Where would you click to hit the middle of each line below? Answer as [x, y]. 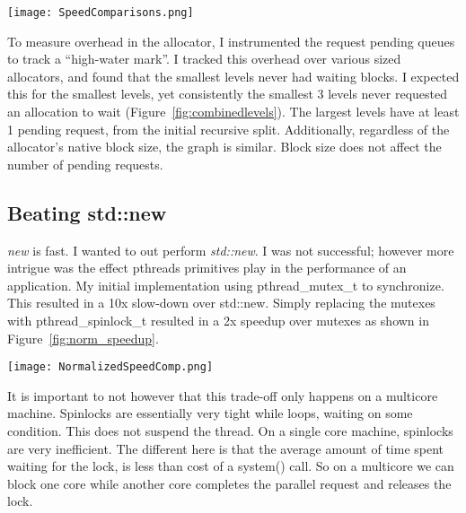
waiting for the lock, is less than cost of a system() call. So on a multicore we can [231, 466]
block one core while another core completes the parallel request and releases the [229, 483]
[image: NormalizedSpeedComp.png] [110, 367]
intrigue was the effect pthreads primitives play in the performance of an [207, 268]
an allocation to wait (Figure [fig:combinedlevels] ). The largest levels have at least [233, 112]
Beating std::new [87, 212]
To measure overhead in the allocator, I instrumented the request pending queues [231, 41]
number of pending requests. [85, 164]
